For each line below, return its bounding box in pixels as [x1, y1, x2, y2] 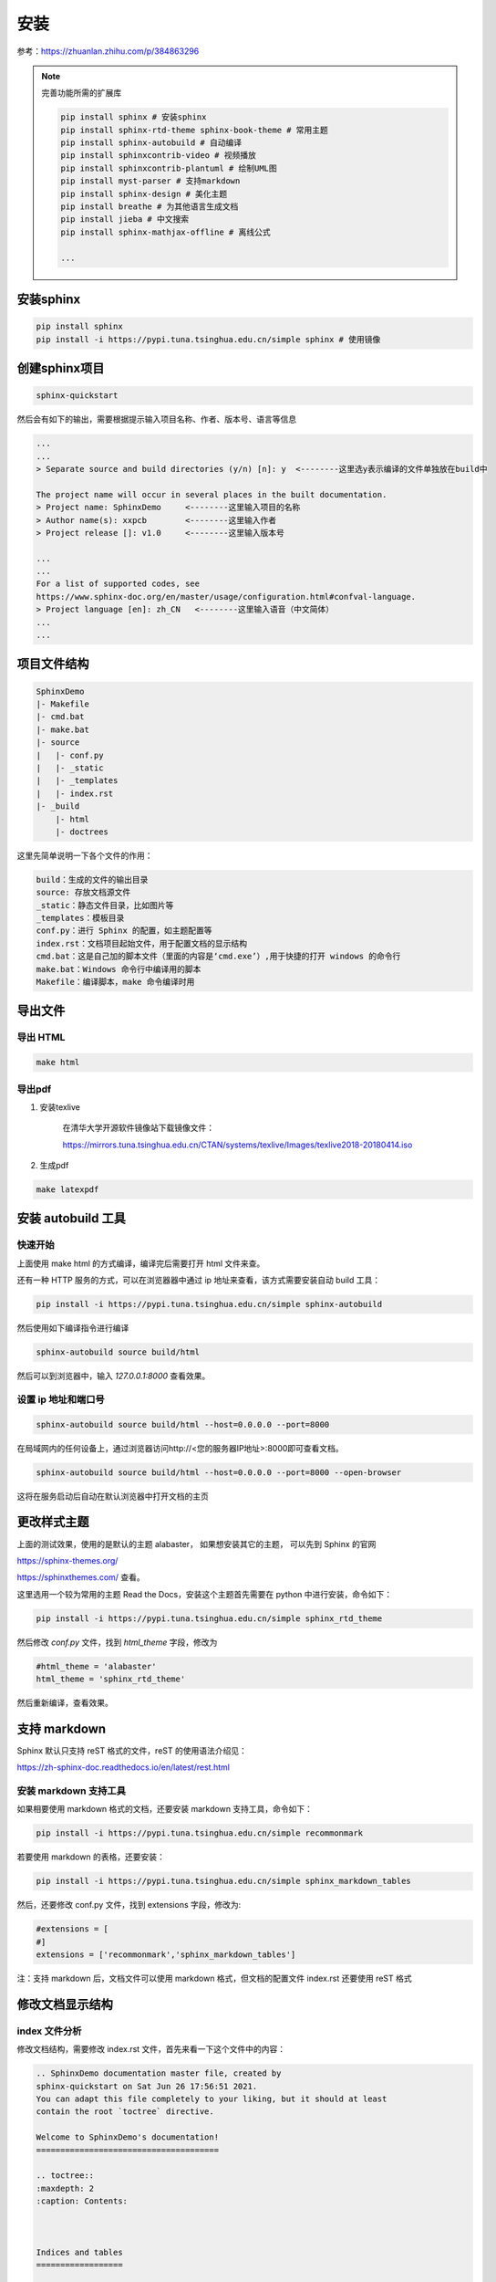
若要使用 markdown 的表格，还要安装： [16, 1851, 166, 1862]
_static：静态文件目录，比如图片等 [36, 900, 174, 910]
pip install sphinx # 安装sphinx [60, 112, 207, 122]
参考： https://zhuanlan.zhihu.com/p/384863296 [16, 46, 200, 57]
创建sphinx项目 [16, 361, 105, 376]
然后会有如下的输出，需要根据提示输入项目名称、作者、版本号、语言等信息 [16, 413, 296, 424]
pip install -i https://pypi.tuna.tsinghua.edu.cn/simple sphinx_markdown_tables [36, 1876, 412, 1887]
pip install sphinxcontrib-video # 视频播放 [60, 151, 257, 161]
